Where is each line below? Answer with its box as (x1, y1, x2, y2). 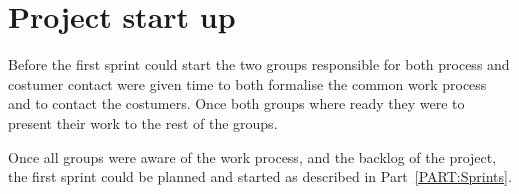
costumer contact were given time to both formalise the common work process (8, 73, 487, 94)
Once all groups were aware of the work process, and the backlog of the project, (8, 146, 497, 167)
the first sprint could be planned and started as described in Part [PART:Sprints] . (8, 166, 512, 187)
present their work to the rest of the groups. (8, 112, 278, 133)
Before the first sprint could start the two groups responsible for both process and (8, 54, 510, 75)
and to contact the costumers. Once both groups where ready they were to (8, 93, 465, 114)
